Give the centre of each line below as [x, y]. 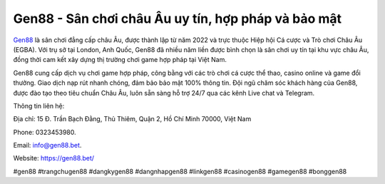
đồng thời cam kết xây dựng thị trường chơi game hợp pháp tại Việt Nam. [120, 60]
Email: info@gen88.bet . [47, 145]
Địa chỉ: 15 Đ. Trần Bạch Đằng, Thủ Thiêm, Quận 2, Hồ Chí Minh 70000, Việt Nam [132, 119]
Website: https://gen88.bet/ [54, 158]
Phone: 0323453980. [45, 132]
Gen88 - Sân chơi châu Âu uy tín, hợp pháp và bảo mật [178, 19]
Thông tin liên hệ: [39, 106]
